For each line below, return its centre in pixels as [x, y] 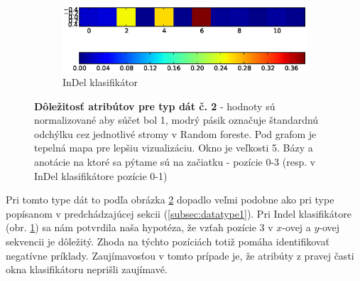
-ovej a [296, 227]
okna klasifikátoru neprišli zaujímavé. [87, 269]
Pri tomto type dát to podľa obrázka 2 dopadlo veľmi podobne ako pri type [170, 200]
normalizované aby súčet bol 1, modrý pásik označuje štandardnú [176, 120]
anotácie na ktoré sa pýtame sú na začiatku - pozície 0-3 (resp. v [175, 162]
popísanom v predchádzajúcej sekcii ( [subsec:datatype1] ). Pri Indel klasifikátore [179, 213]
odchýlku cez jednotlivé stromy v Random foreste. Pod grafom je [175, 133]
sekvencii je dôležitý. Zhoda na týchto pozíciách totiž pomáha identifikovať [168, 241]
